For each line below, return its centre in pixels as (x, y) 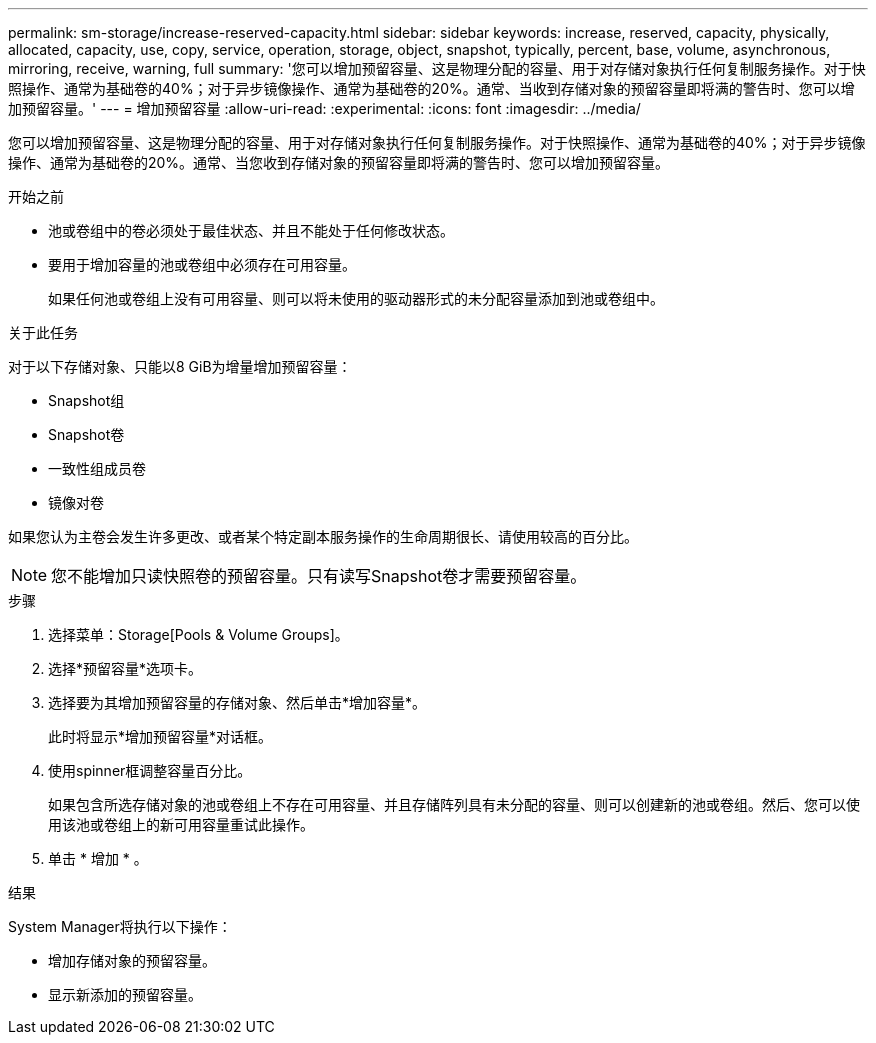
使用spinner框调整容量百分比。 (150, 770)
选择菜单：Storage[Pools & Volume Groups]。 (198, 634)
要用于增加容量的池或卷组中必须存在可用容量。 (202, 264)
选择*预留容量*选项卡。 (125, 668)
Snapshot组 (86, 400)
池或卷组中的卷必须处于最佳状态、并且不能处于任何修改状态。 (251, 230)
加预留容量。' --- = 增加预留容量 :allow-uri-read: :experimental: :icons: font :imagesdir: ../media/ (324, 108)
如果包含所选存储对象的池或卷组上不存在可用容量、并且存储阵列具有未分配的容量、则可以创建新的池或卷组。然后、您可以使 (454, 804)
